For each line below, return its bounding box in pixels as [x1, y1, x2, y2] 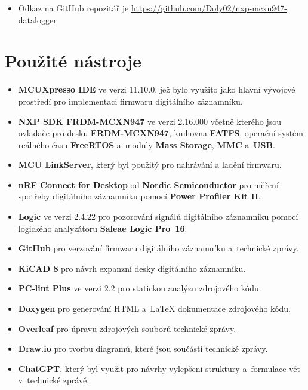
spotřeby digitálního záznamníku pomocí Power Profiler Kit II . [18, 190, 261, 202]
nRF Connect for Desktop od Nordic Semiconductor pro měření [18, 178, 279, 191]
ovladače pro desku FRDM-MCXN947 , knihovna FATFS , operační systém [18, 127, 303, 139]
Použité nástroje [4, 48, 141, 73]
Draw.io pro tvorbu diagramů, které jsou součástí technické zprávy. [18, 342, 268, 355]
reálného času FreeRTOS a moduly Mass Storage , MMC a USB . [18, 138, 275, 151]
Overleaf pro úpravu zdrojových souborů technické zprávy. [18, 322, 236, 334]
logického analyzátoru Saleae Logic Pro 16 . [18, 222, 187, 234]
